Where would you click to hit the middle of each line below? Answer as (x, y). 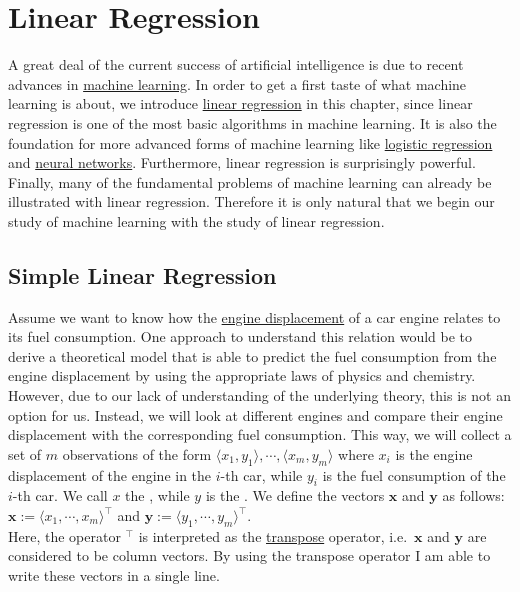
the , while (157, 495)
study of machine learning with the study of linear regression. (196, 220)
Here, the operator (64, 535)
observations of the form (137, 453)
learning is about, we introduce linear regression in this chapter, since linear (240, 103)
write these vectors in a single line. (114, 575)
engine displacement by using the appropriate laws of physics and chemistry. (242, 375)
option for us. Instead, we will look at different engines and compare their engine (255, 414)
